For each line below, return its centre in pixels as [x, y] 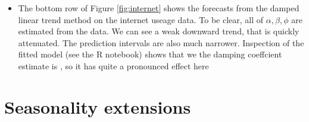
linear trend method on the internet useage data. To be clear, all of [141, 19]
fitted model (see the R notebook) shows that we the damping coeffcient [150, 54]
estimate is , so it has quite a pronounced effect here [113, 65]
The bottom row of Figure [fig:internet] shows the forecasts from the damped [159, 8]
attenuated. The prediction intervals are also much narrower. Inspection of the [161, 42]
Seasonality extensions [98, 106]
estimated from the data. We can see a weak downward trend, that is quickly [159, 31]
